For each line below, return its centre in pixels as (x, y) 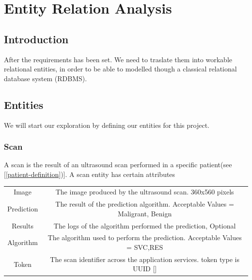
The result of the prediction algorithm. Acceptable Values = (145, 204)
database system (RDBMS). (46, 78)
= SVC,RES (145, 247)
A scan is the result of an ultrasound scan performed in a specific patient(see (118, 165)
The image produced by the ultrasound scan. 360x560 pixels (145, 192)
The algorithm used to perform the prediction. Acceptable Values (145, 237)
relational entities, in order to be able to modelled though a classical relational (120, 69)
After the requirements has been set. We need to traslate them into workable (118, 59)
